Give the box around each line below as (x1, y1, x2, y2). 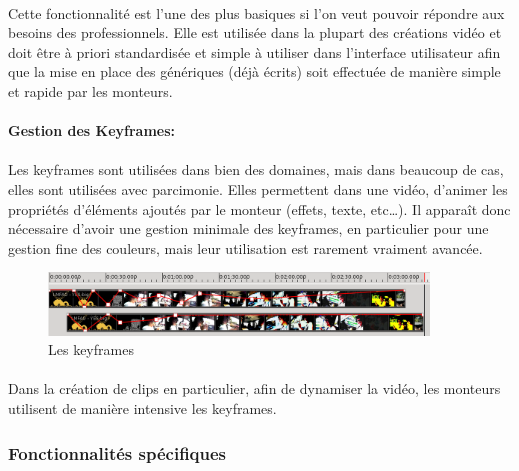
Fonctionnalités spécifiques (8, 440, 227, 465)
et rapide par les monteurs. (8, 80, 173, 101)
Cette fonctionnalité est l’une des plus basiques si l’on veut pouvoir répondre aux (8, 2, 505, 23)
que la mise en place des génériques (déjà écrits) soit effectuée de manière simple (8, 61, 501, 82)
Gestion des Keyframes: (8, 120, 175, 141)
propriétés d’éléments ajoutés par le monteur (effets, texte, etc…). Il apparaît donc (8, 198, 511, 219)
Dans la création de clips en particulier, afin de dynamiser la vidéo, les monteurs (8, 378, 501, 399)
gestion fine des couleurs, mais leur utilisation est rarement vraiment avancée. (8, 237, 483, 258)
